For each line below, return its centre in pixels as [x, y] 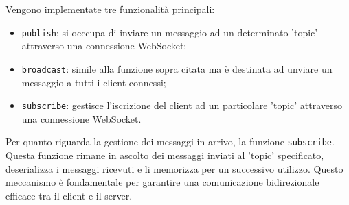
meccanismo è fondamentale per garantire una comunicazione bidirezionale [162, 182]
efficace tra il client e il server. [69, 195]
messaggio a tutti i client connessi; [94, 82]
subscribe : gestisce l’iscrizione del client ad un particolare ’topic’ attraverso [182, 105]
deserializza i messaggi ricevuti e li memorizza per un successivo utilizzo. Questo [174, 168]
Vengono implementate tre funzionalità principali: [110, 9]
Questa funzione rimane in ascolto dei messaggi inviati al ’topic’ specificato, [165, 155]
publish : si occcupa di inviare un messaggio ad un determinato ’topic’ [170, 32]
